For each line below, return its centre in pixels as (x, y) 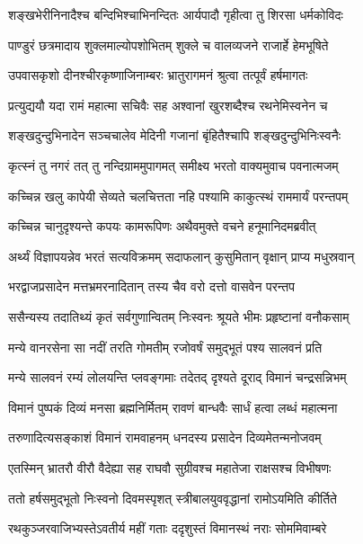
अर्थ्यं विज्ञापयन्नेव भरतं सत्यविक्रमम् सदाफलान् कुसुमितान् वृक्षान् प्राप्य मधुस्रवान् (181, 256)
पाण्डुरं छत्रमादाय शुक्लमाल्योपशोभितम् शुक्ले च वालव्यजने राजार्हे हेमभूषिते (168, 45)
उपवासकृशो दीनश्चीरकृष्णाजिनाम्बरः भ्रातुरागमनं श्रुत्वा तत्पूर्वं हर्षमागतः (158, 75)
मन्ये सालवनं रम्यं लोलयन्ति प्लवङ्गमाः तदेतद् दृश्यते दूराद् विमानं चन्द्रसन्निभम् (177, 377)
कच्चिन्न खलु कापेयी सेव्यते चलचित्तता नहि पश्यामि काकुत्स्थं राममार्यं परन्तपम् (178, 196)
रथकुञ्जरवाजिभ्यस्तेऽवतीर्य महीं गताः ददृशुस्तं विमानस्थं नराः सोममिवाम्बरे (168, 528)
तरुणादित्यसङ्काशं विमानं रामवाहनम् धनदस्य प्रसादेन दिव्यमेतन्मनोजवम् (165, 437)
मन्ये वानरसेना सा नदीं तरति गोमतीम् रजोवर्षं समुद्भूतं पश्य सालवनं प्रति (165, 347)
